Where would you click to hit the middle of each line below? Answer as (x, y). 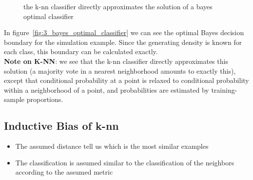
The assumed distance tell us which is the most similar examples (112, 146)
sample (14, 99)
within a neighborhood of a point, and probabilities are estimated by (107, 90)
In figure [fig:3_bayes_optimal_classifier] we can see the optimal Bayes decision (124, 32)
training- (224, 90)
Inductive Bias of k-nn (61, 126)
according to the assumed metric (64, 172)
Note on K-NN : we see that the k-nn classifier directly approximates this (116, 61)
